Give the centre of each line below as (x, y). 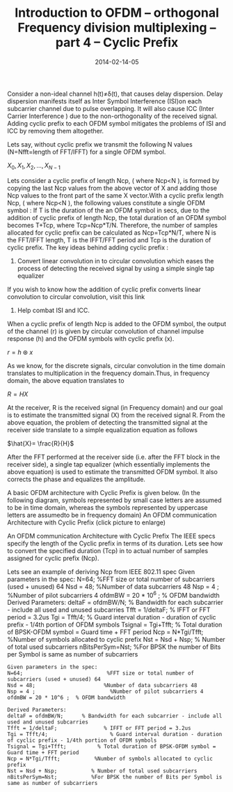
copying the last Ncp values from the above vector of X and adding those (112, 188)
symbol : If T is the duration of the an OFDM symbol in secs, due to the (109, 210)
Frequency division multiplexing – (117, 28)
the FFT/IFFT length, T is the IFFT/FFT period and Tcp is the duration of (109, 240)
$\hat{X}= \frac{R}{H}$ (41, 443)
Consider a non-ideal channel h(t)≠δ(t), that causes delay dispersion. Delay (115, 94)
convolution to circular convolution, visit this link (76, 296)
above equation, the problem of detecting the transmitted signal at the (107, 422)
